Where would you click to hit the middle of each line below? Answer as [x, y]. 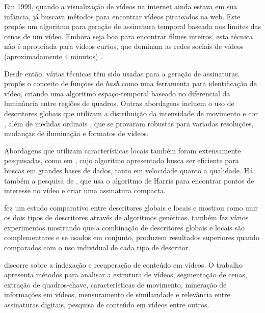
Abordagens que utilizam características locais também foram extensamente [123, 150]
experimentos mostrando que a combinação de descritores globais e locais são [124, 227]
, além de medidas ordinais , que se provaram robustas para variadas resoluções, [129, 123]
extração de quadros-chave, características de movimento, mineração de [115, 284]
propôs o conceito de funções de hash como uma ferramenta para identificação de [130, 83]
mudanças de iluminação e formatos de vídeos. [76, 133]
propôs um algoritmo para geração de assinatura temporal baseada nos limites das [132, 26]
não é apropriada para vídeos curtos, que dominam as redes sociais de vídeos [124, 46]
